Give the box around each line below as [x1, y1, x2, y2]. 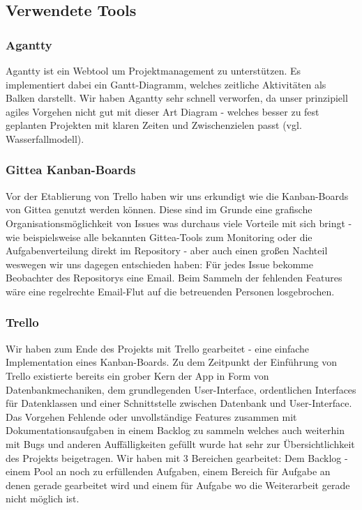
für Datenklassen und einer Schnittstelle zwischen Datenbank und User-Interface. [6, 396, 352, 410]
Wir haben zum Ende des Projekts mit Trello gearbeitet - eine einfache [6, 341, 310, 355]
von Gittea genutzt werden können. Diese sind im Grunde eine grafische [6, 202, 312, 217]
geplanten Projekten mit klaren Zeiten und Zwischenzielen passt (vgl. [6, 118, 302, 132]
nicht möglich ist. [6, 491, 80, 506]
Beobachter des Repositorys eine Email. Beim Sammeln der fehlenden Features [6, 270, 342, 285]
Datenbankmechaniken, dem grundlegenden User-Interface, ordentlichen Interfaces [6, 382, 356, 396]
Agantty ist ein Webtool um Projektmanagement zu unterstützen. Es [6, 63, 301, 77]
